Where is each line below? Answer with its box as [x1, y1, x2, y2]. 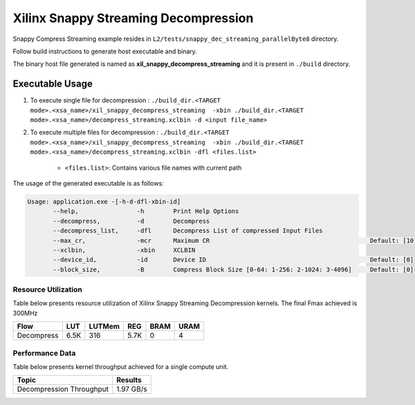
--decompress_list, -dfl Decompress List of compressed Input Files [53, 227, 323, 235]
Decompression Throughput [17, 384, 109, 394]
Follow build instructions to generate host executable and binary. [12, 47, 197, 55]
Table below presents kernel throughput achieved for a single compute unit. [12, 362, 229, 370]
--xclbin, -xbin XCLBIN [53, 246, 196, 254]
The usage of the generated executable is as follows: [12, 179, 164, 187]
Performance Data [12, 348, 76, 358]
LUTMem [89, 322, 120, 332]
